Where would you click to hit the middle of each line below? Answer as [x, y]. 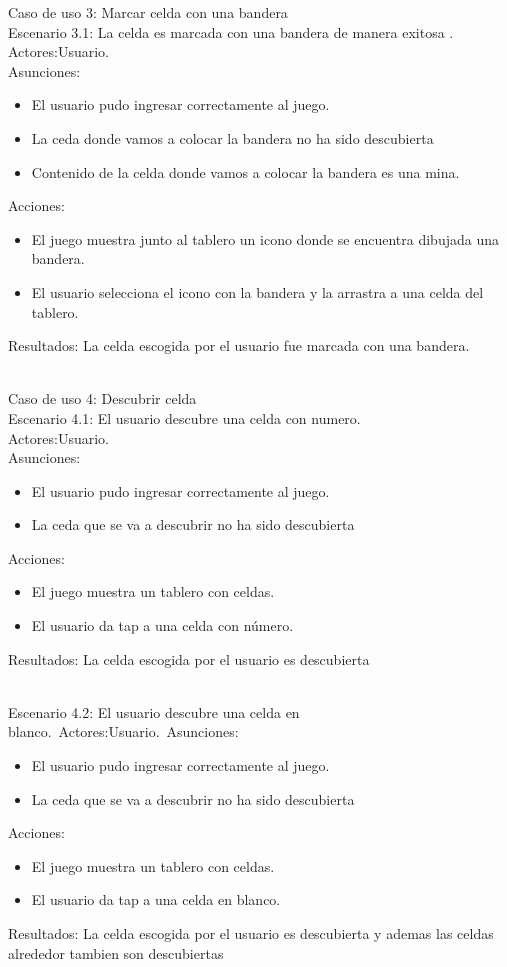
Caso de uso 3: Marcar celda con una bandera [148, 12]
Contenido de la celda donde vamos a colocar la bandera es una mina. [245, 171]
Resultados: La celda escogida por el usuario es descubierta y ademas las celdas [251, 933]
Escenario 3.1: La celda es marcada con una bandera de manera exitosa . [231, 31]
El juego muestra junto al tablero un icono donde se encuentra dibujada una [265, 238]
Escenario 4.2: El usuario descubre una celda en [154, 711]
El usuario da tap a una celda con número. [162, 625]
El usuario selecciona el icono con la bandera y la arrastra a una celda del [257, 291]
